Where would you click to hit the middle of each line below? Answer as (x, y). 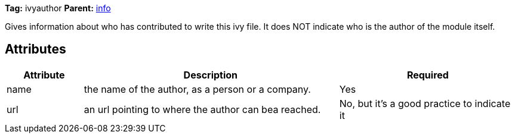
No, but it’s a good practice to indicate (425, 103)
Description (211, 75)
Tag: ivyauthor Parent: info (58, 8)
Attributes (36, 49)
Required (428, 75)
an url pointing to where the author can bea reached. (202, 109)
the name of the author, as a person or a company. (197, 89)
